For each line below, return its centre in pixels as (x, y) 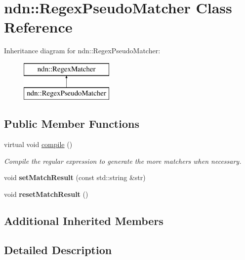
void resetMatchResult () (46, 194)
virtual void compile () (38, 144)
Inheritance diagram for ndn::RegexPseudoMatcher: (82, 51)
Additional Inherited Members (84, 221)
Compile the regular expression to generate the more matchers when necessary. (123, 161)
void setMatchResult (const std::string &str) (75, 177)
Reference (38, 27)
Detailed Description (58, 249)
